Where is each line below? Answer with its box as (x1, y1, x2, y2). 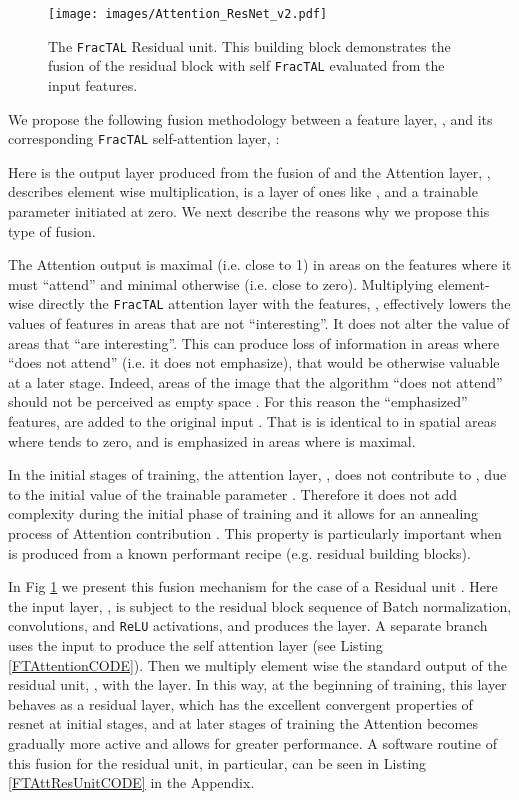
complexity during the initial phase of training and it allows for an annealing (8, 503, 479, 524)
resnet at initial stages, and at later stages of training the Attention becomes (8, 713, 478, 734)
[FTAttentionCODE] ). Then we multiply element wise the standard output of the (8, 654, 507, 675)
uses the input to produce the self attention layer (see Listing (8, 635, 383, 655)
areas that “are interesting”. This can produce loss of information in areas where (8, 332, 500, 353)
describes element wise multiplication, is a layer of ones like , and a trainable (8, 181, 478, 202)
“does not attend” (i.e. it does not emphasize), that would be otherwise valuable (8, 352, 500, 373)
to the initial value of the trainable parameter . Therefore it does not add (8, 483, 458, 504)
